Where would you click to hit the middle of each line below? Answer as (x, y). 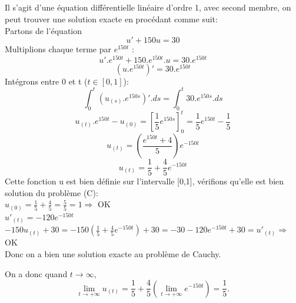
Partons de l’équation (43, 30)
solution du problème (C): (51, 192)
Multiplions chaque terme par (58, 49)
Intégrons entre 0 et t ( (46, 81)
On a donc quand (36, 273)
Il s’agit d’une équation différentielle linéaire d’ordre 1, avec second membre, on (148, 7)
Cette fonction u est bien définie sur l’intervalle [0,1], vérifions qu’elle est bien (144, 181)
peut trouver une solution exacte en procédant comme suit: (111, 18)
